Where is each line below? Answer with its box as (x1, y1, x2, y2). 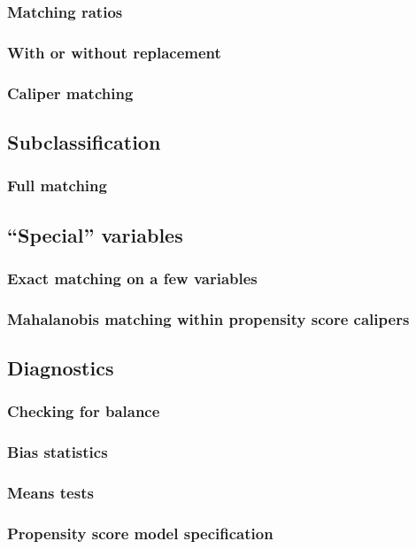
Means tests (7, 482, 94, 504)
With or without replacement (7, 41, 221, 63)
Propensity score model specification (7, 522, 273, 544)
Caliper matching (7, 81, 134, 104)
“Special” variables (7, 220, 183, 248)
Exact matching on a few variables (7, 267, 258, 289)
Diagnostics (7, 354, 114, 382)
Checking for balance (7, 400, 160, 422)
